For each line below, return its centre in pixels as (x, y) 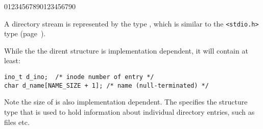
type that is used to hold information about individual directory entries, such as (129, 111)
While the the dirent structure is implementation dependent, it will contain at (126, 50)
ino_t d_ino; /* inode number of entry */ (79, 77)
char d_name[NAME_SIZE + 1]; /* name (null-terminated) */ (106, 85)
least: (12, 60)
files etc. (17, 122)
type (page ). (25, 33)
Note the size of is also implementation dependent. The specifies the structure (126, 102)
